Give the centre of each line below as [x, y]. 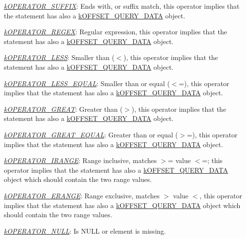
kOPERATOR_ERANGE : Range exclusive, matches [82, 195]
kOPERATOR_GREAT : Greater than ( [63, 109]
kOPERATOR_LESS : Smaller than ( [59, 57]
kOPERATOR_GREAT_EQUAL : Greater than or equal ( [91, 134]
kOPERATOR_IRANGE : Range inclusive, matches [80, 160]
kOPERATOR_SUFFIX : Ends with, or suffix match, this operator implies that [122, 6]
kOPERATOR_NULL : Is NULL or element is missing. [85, 231]
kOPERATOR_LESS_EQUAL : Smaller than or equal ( [87, 83]
